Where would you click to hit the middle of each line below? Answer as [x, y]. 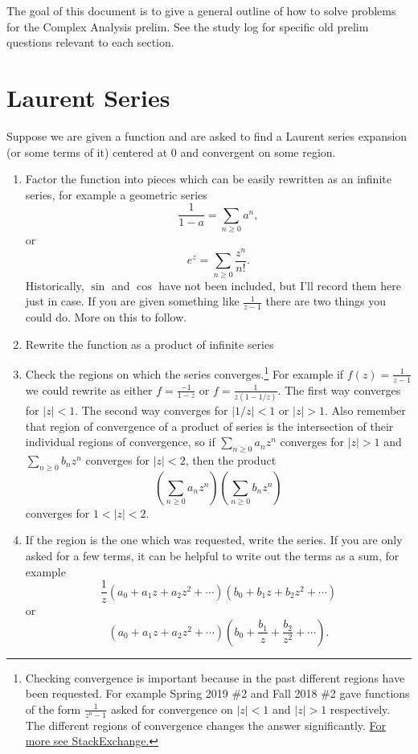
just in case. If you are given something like [132, 301]
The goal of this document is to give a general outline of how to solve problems [201, 10]
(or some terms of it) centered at [87, 152]
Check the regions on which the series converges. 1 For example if [184, 373]
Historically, [55, 285]
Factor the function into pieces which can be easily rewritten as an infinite [208, 179]
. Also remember [365, 410]
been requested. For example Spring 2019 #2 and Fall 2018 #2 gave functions [217, 693]
